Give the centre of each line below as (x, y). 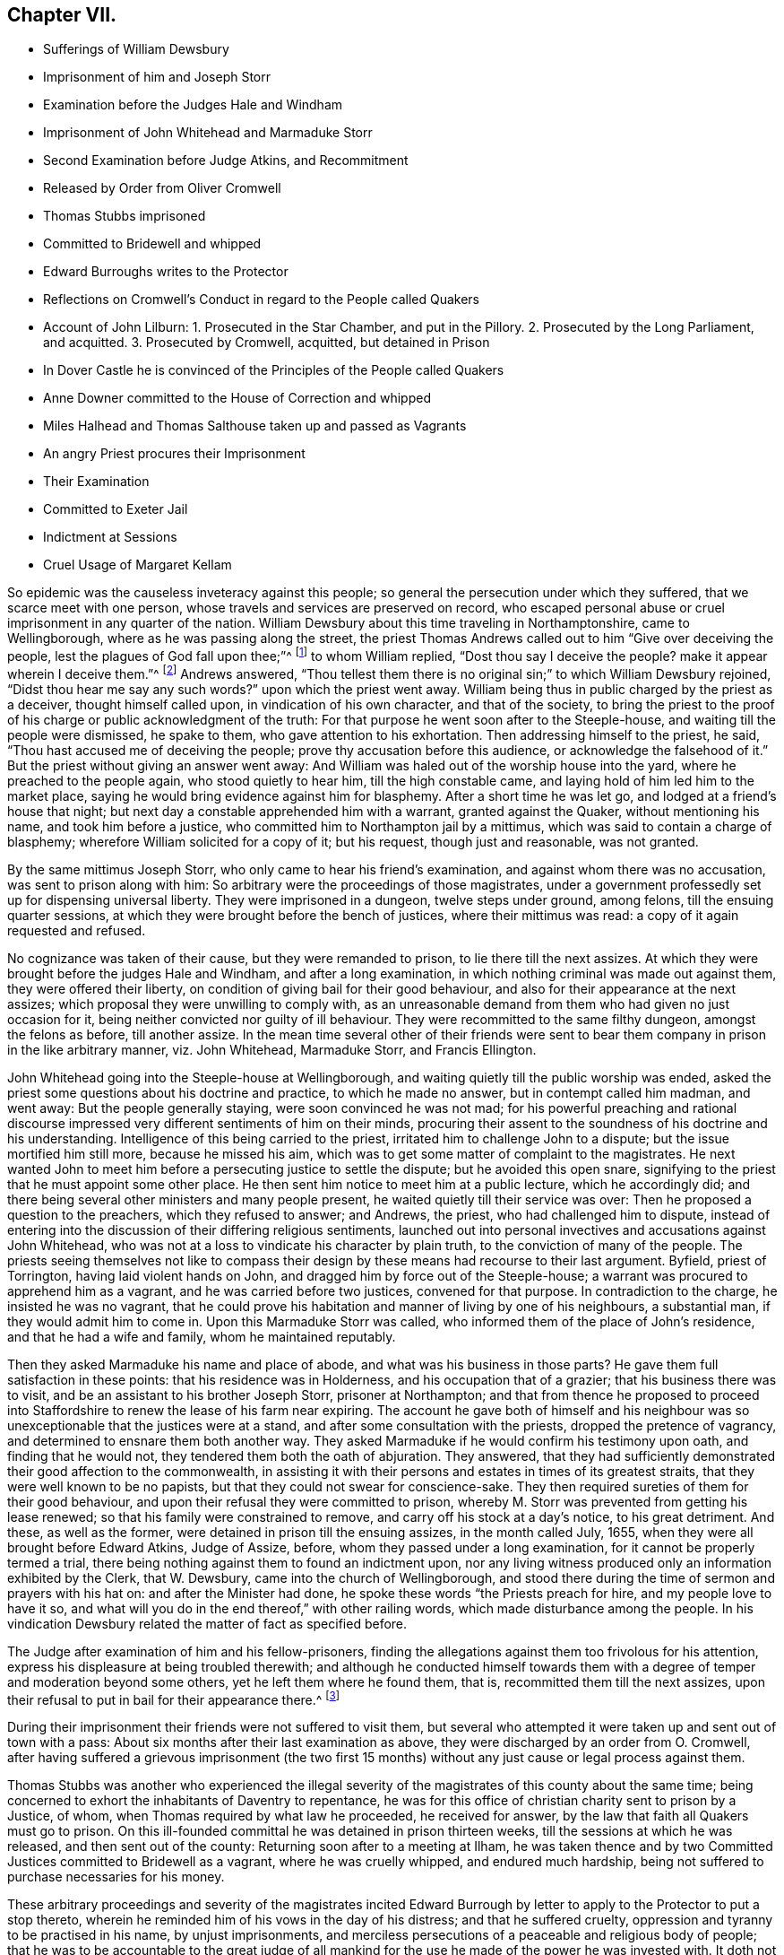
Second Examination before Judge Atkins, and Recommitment (226, 161)
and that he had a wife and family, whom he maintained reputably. (202, 1336)
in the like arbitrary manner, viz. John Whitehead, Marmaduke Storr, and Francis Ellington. (272, 1049)
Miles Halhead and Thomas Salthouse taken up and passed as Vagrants (255, 426)
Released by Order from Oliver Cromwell (162, 188)
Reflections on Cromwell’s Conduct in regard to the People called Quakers (261, 300)
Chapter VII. (62, 15)
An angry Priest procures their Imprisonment (174, 454)
